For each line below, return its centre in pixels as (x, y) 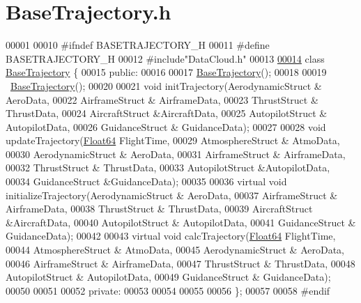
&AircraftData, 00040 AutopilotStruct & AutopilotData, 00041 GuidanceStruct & (181, 222)
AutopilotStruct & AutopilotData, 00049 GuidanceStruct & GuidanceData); (168, 277)
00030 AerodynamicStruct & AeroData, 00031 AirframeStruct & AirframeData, (176, 154)
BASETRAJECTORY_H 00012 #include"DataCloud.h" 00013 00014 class (165, 58)
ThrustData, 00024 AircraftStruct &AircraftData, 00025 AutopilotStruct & (167, 113)
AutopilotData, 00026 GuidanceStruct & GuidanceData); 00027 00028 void (166, 126)
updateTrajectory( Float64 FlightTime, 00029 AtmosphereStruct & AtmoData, (173, 140)
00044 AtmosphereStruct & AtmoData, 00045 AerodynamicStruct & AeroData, (175, 250)
